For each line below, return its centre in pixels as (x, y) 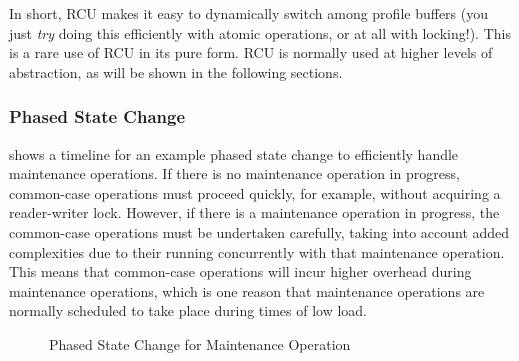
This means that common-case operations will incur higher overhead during (240, 271)
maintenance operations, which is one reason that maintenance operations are (247, 290)
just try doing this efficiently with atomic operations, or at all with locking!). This (260, 32)
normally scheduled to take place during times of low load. (188, 310)
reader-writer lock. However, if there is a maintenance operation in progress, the (254, 212)
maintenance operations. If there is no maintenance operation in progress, (234, 173)
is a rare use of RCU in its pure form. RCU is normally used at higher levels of (251, 52)
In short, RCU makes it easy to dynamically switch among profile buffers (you (248, 13)
